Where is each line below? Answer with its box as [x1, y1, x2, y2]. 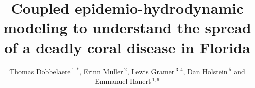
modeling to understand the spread [3, 17, 251, 38]
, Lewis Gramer [127, 66, 175, 76]
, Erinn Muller [79, 66, 123, 76]
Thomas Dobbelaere [9, 66, 71, 76]
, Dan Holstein [183, 66, 228, 76]
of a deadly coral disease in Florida [4, 37, 250, 57]
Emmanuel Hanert [95, 76, 151, 86]
